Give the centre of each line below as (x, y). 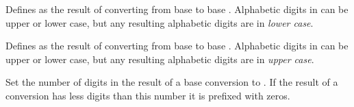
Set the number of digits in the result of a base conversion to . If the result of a (172, 82)
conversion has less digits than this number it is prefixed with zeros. (148, 95)
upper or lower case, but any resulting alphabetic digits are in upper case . (160, 59)
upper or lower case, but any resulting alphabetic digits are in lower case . (160, 22)
